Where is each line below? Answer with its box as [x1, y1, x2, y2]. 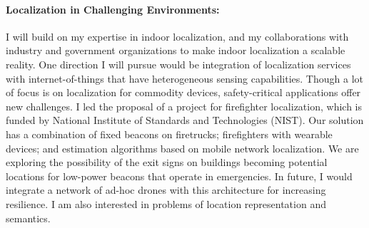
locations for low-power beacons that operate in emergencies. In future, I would [6, 168, 353, 183]
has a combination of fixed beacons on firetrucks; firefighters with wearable [6, 126, 333, 141]
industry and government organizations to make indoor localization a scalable [6, 43, 345, 58]
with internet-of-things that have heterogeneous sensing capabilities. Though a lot [6, 71, 363, 85]
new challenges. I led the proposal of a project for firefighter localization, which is [6, 98, 362, 113]
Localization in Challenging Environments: [6, 1, 220, 16]
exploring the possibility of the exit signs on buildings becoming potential [6, 155, 328, 170]
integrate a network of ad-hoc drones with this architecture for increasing [6, 182, 326, 197]
